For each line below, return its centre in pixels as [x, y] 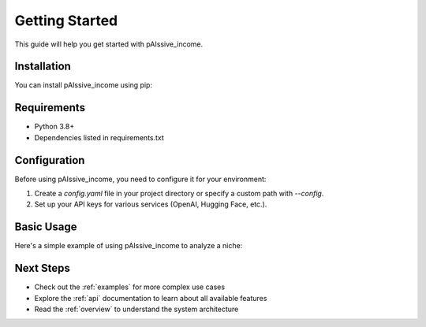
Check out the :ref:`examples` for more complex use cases [129, 287]
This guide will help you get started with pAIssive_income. [109, 44]
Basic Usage [46, 227]
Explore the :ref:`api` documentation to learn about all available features [151, 298]
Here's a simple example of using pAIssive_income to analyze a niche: [129, 246]
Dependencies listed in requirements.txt [99, 137]
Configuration [50, 160]
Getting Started [66, 20]
